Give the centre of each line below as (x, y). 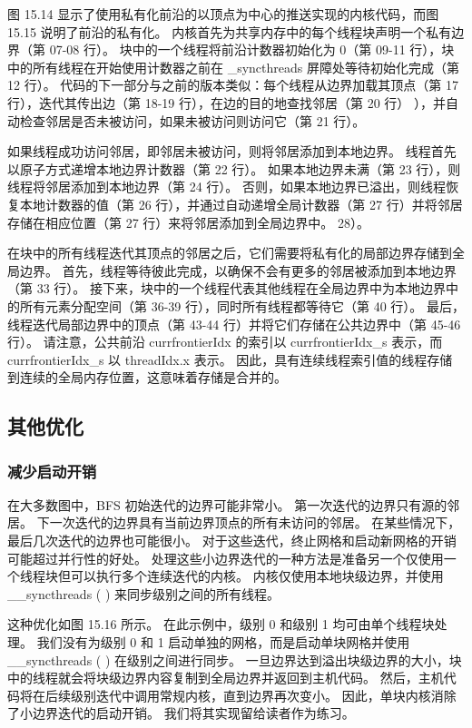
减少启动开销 (52, 471)
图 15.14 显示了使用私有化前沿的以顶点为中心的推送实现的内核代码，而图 (223, 14)
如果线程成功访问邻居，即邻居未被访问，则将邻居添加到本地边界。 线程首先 (232, 151)
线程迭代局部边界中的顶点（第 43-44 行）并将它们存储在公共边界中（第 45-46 (234, 324)
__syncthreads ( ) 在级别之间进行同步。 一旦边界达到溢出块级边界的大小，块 (235, 659)
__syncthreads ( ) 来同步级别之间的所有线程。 (144, 593)
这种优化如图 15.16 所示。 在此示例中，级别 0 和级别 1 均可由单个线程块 (221, 624)
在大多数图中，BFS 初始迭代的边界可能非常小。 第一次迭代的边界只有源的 (227, 504)
